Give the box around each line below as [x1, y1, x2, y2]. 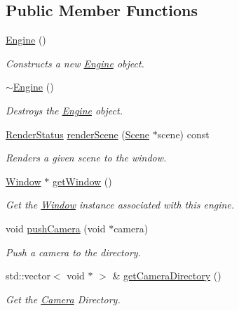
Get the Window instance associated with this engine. [6, 197, 235, 212]
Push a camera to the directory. [6, 244, 141, 259]
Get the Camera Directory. [6, 291, 121, 306]
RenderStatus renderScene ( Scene [6, 126, 149, 141]
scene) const [157, 126, 210, 141]
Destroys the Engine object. [6, 102, 123, 117]
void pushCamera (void [6, 220, 106, 235]
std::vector [6, 268, 50, 283]
